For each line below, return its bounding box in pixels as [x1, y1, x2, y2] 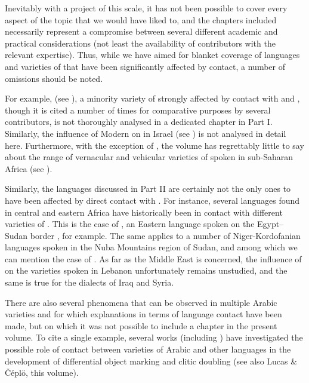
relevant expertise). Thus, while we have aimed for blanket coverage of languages [5, 48, 300, 61]
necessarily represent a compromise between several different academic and [5, 25, 278, 38]
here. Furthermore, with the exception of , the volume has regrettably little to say [5, 139, 304, 151]
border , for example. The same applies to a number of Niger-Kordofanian [30, 229, 301, 241]
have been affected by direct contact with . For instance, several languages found [5, 194, 300, 206]
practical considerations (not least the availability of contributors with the [5, 36, 276, 49]
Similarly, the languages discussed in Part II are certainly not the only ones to [5, 182, 291, 195]
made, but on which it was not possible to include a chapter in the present [5, 319, 277, 332]
